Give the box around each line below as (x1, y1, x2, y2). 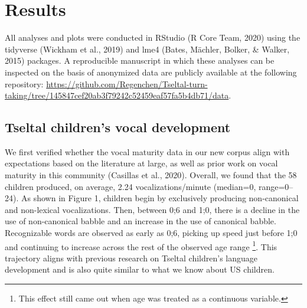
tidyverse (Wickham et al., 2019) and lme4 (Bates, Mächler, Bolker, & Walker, (5, 42, 290, 55)
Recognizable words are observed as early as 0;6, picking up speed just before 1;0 (5, 227, 298, 239)
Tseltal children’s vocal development (5, 118, 231, 136)
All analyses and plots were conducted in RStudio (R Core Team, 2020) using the (5, 31, 301, 44)
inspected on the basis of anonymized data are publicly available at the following (5, 65, 297, 78)
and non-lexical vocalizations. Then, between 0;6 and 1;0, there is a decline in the (5, 203, 300, 215)
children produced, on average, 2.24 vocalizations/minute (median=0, (5, 180, 256, 192)
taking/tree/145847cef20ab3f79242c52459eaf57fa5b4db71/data (5, 89, 229, 101)
